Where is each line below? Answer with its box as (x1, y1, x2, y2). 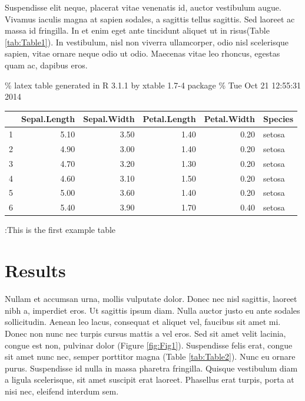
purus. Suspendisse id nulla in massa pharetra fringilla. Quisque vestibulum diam (5, 361, 298, 374)
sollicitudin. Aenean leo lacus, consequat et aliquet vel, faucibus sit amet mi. (5, 315, 281, 328)
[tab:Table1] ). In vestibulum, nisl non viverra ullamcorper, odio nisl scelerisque (5, 35, 289, 48)
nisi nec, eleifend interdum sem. (5, 384, 119, 397)
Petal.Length (142, 113, 196, 125)
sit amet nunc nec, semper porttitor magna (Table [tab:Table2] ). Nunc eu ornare (5, 350, 296, 363)
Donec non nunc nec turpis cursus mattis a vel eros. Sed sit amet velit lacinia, (5, 327, 286, 339)
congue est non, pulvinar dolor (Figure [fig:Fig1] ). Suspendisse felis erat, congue (5, 338, 293, 351)
